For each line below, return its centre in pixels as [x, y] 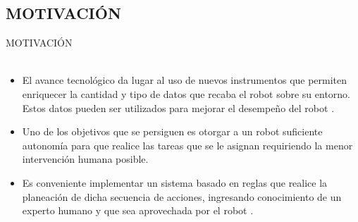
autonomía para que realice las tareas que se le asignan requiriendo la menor [187, 145]
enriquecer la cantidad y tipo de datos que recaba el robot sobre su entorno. [186, 93]
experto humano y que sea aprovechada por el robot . [138, 210]
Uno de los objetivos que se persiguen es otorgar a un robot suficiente [172, 131]
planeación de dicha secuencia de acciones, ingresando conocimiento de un [182, 196]
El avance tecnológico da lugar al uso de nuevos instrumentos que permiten [185, 80]
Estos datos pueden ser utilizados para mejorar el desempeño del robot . [178, 107]
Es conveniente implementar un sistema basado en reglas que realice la [175, 182]
